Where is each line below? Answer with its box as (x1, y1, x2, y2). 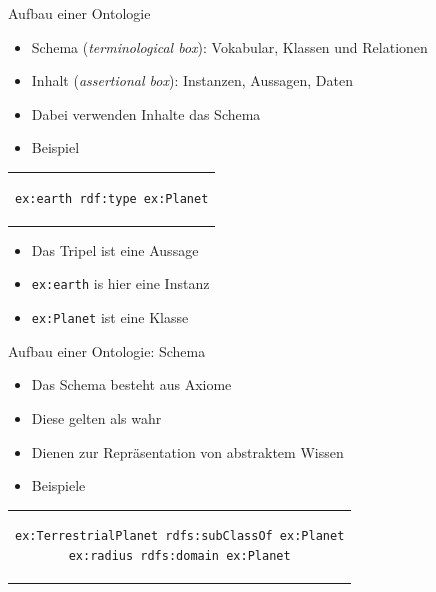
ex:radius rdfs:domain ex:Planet (68, 549, 291, 564)
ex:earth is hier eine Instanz (31, 273, 210, 294)
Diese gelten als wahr (31, 407, 162, 428)
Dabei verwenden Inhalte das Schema (31, 103, 261, 124)
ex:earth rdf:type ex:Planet (15, 191, 209, 206)
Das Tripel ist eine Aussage (31, 239, 199, 260)
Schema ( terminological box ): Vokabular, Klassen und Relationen (31, 36, 428, 57)
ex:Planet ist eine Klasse (31, 307, 189, 328)
